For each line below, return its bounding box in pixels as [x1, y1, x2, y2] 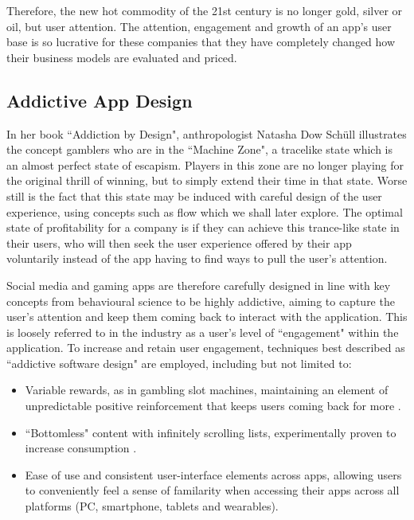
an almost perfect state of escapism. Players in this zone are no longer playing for [6, 156, 404, 173]
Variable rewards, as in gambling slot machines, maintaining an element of [25, 381, 389, 398]
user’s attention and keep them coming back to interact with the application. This [6, 308, 408, 325]
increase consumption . [25, 440, 137, 456]
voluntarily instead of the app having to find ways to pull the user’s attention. [6, 250, 388, 267]
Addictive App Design [6, 88, 193, 112]
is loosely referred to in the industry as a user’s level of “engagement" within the [6, 323, 399, 340]
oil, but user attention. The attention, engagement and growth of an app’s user [6, 18, 392, 34]
